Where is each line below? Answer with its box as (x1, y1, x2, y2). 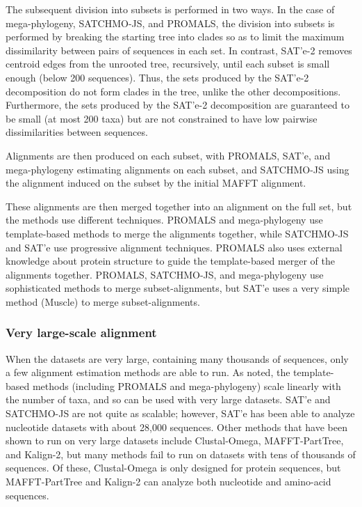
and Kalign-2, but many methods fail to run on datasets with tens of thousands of (6, 446, 356, 461)
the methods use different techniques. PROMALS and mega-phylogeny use (6, 212, 323, 227)
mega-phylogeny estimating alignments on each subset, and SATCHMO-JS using (6, 162, 349, 176)
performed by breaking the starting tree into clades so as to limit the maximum (6, 29, 345, 44)
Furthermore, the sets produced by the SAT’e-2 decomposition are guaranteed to (6, 97, 349, 112)
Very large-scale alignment (6, 324, 157, 341)
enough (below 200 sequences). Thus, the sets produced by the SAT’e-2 (6, 70, 309, 84)
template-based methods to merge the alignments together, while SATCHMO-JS (6, 226, 349, 240)
